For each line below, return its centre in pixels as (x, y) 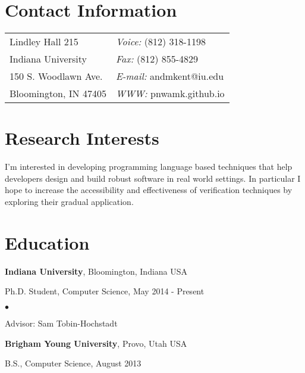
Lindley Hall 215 (44, 42)
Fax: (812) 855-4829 (157, 59)
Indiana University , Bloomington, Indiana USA (96, 271)
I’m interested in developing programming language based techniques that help (149, 167)
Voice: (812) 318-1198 (161, 42)
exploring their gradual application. (69, 202)
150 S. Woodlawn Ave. (56, 76)
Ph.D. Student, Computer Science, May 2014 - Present (105, 291)
